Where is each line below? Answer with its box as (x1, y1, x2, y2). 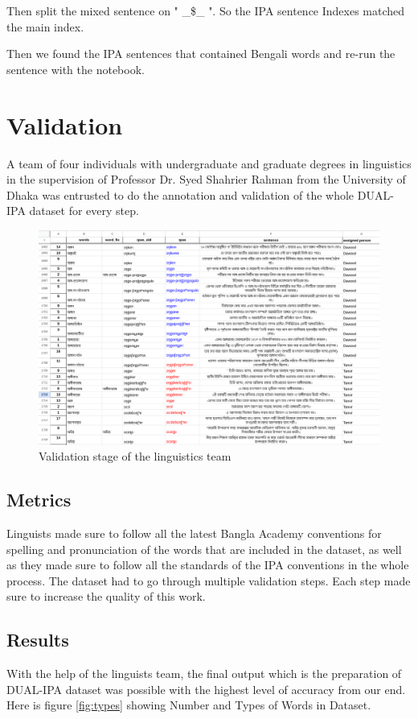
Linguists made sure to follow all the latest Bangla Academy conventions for (6, 524, 382, 541)
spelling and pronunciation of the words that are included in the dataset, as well (6, 540, 402, 557)
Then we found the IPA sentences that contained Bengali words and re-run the (6, 45, 395, 62)
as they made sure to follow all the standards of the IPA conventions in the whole (6, 556, 409, 573)
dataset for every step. (29, 202, 139, 219)
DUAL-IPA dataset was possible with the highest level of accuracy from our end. (6, 680, 406, 697)
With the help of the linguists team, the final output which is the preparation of (6, 665, 402, 682)
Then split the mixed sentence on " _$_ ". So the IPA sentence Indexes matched (6, 2, 405, 19)
